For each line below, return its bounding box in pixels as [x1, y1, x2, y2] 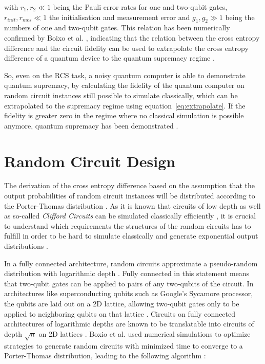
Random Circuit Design [4, 150, 176, 171]
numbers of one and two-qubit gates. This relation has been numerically [4, 22, 230, 33]
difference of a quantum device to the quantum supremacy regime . [4, 52, 215, 63]
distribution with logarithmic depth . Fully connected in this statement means [4, 268, 250, 279]
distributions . [4, 241, 48, 251]
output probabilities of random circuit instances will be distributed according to [4, 190, 255, 201]
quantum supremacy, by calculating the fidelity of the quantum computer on [4, 80, 244, 90]
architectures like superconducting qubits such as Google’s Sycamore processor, [4, 288, 253, 299]
